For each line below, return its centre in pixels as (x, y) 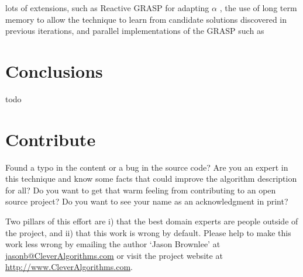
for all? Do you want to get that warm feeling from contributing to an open (141, 190)
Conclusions (54, 70)
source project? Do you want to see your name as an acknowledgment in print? (147, 201)
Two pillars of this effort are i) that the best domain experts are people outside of (152, 221)
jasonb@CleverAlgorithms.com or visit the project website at (114, 255)
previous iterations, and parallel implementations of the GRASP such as (135, 31)
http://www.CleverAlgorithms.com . (69, 267)
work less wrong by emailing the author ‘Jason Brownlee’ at (113, 244)
